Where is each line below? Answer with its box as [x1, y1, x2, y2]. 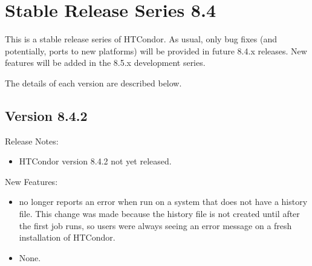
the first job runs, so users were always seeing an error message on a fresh [19, 219, 292, 232]
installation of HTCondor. [19, 231, 115, 244]
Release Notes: [5, 134, 59, 147]
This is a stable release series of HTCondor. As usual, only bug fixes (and [5, 33, 277, 45]
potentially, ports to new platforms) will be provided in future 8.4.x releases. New [5, 44, 307, 57]
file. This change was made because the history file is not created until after [19, 207, 300, 220]
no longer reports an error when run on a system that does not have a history [19, 195, 308, 208]
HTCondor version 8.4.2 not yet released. [19, 155, 172, 167]
